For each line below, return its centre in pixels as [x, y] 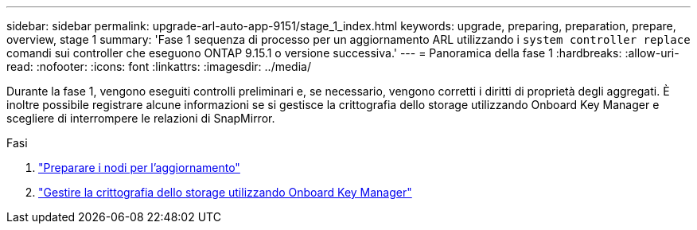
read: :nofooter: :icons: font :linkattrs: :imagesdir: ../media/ [159, 66]
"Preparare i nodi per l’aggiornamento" [139, 168]
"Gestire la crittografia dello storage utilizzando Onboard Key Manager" [225, 192]
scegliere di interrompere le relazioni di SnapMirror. [141, 118]
